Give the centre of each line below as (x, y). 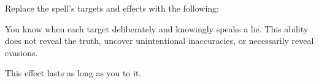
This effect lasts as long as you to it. (73, 73)
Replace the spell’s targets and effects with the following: (112, 8)
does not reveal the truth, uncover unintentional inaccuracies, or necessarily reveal (159, 41)
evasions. (21, 52)
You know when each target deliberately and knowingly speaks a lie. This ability (157, 28)
